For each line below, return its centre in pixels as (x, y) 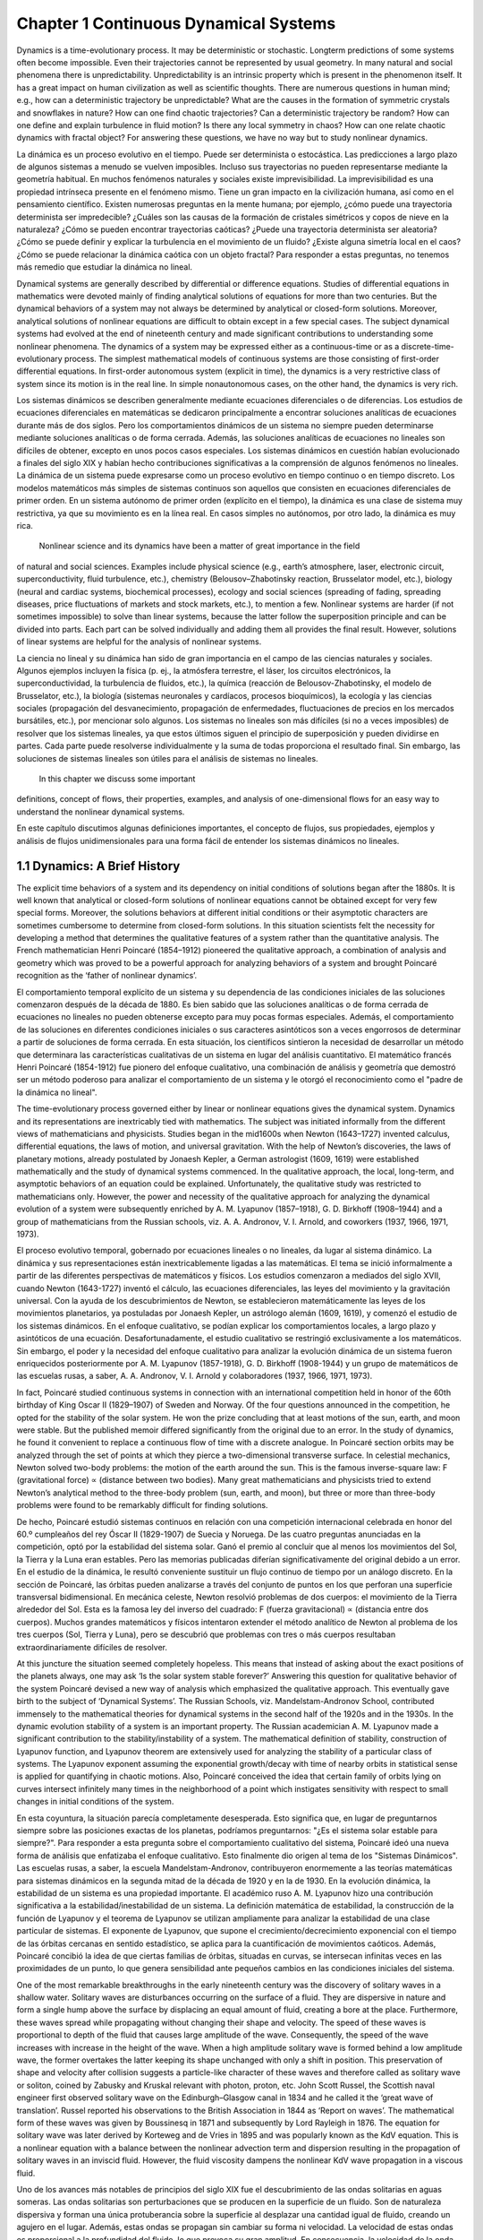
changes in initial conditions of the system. (95, 1802)
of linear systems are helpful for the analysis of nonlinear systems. (139, 642)
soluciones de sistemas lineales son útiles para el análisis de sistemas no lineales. (167, 758)
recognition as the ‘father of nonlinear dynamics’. (107, 976)
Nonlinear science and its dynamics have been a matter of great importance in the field (199, 546)
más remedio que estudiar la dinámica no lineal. (104, 267)
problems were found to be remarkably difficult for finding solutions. (142, 1505)
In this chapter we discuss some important (117, 779)
